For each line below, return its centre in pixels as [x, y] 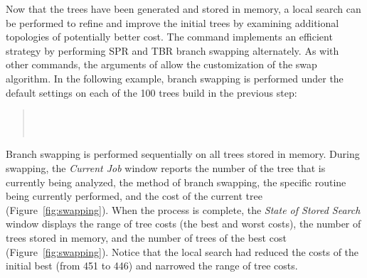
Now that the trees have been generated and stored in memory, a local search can [183, 9]
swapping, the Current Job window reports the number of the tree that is [166, 167]
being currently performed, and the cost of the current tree [134, 196]
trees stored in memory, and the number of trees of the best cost [146, 237]
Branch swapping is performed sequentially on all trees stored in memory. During [183, 154]
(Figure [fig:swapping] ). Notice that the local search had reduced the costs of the [182, 251]
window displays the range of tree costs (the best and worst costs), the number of [183, 224]
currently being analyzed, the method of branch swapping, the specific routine [176, 182]
